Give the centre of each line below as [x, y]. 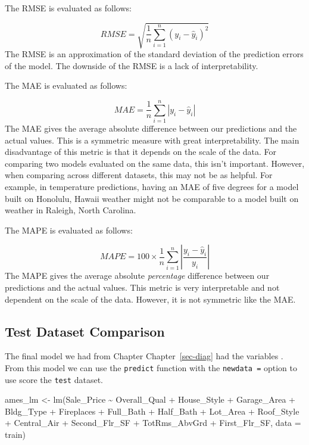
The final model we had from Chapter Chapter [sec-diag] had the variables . [144, 356]
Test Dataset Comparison [85, 331]
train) [15, 435]
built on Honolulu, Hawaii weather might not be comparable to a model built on [152, 198]
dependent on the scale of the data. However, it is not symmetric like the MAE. [150, 299]
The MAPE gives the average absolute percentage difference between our [137, 276]
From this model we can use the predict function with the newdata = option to [151, 367]
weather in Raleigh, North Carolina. [71, 210]
